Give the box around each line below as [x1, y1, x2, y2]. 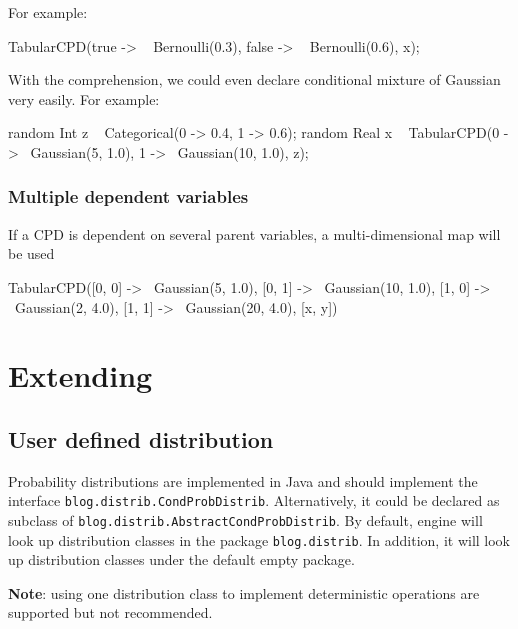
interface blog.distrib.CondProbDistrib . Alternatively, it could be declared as [8, 490, 500, 511]
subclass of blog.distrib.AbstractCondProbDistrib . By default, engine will [8, 509, 483, 530]
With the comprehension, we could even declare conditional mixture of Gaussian [8, 69, 501, 90]
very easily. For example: [8, 88, 160, 109]
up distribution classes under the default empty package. [8, 549, 355, 570]
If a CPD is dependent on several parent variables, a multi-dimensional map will [8, 223, 501, 244]
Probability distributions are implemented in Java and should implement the [8, 470, 478, 491]
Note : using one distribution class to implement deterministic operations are [8, 582, 480, 603]
